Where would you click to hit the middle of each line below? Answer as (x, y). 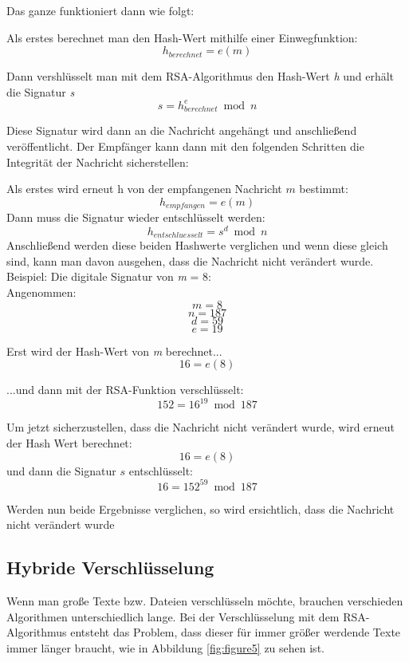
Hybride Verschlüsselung (110, 567)
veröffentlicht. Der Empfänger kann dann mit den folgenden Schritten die (185, 146)
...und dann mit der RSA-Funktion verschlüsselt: (125, 390)
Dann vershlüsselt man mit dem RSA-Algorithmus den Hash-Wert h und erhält (201, 76)
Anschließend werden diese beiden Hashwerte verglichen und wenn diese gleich (197, 245)
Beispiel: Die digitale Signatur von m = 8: (109, 276)
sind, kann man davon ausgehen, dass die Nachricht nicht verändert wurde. (190, 260)
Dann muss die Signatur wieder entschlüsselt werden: (136, 217)
